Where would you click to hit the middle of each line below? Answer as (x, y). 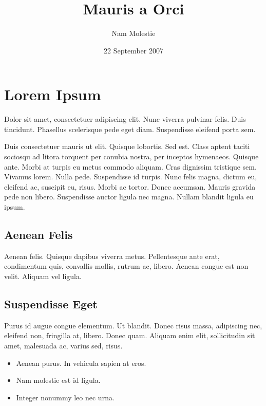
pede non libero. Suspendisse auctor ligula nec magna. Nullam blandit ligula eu (129, 197)
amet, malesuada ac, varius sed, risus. (63, 345)
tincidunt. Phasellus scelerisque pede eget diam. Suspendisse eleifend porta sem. (130, 129)
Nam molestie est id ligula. (58, 380)
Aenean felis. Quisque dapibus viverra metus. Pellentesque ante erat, (112, 256)
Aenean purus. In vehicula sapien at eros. (81, 363)
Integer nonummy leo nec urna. (65, 397)
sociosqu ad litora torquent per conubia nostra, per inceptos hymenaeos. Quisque (131, 156)
